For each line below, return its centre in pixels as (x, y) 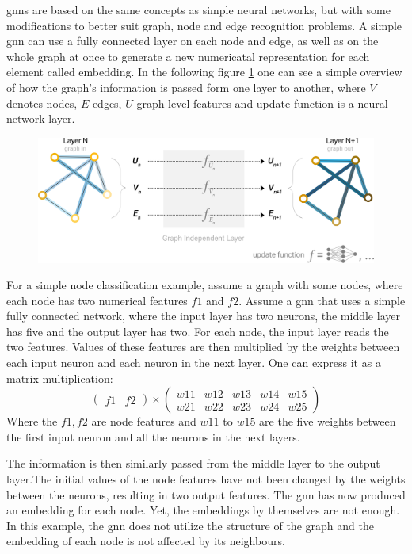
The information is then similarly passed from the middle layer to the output (193, 463)
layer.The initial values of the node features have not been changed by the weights (206, 479)
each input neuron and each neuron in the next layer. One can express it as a (194, 363)
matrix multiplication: (60, 378)
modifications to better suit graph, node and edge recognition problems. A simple (204, 25)
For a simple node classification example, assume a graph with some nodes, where (205, 285)
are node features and (144, 421)
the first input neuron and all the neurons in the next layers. (153, 436)
